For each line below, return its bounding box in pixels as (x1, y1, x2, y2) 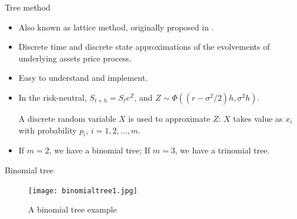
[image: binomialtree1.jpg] (28, 186, 138, 195)
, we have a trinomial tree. (175, 144, 270, 156)
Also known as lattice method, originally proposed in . (18, 20, 214, 33)
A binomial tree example (28, 203, 117, 215)
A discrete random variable (18, 112, 116, 124)
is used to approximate (128, 112, 210, 124)
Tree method (5, 1, 50, 13)
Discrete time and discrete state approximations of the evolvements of (18, 40, 270, 53)
